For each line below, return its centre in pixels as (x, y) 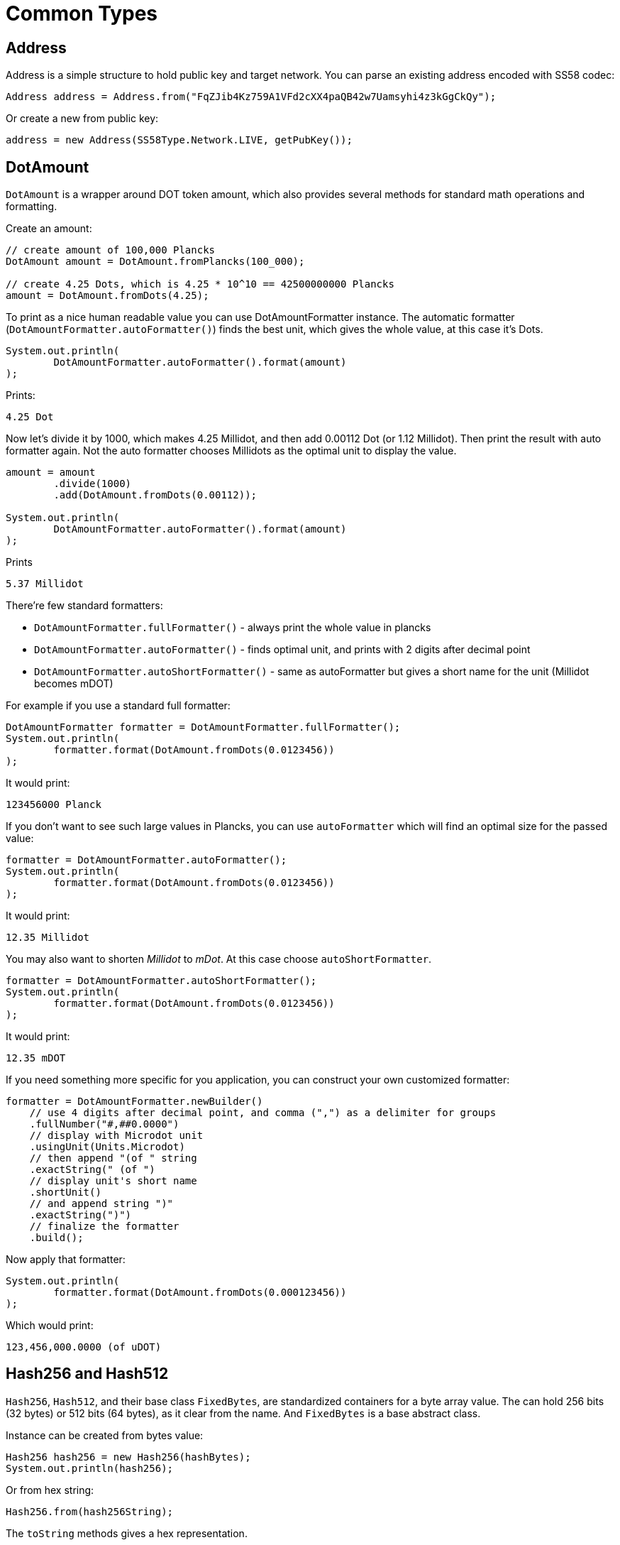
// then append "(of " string (113, 1158)
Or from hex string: (50, 1490)
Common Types (82, 13)
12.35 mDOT (36, 1058)
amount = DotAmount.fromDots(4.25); (107, 296)
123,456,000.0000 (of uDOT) (84, 1347)
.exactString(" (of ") (92, 1170)
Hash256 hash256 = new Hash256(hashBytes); (128, 1457)
